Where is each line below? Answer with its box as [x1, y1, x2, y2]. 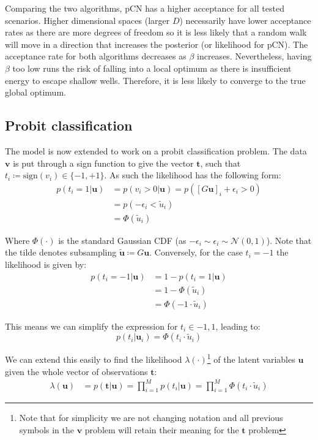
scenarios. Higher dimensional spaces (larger [5, 13, 170, 26]
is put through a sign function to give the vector [13, 156, 194, 169]
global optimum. [5, 86, 66, 99]
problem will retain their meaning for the [84, 423, 239, 436]
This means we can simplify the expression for [5, 319, 178, 332]
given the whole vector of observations [5, 365, 148, 377]
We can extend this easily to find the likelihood [5, 352, 182, 365]
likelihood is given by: [5, 258, 87, 271]
